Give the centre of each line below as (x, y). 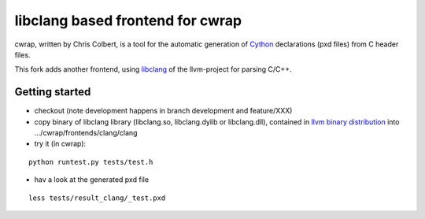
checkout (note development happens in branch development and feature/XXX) (163, 111)
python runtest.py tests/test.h (91, 162)
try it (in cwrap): (60, 144)
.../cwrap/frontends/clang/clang (86, 133)
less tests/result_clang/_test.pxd (97, 198)
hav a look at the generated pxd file (92, 180)
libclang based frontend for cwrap (128, 20)
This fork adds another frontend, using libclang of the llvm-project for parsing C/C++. (153, 69)
